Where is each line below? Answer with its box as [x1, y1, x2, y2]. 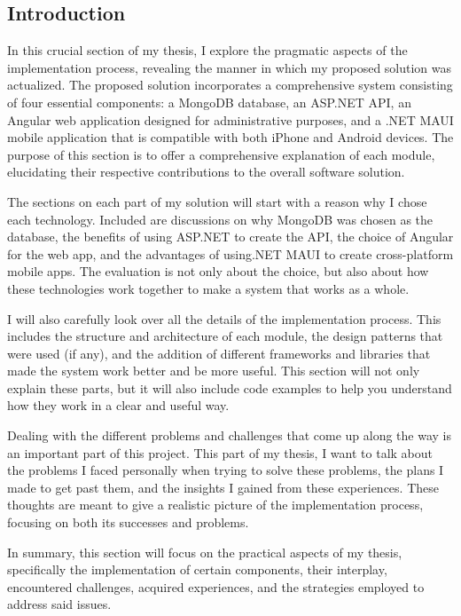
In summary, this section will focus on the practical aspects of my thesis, [7, 542, 402, 561]
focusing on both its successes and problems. [7, 513, 249, 532]
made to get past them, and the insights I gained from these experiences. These [7, 478, 439, 496]
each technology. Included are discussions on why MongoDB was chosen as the [7, 209, 434, 228]
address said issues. [7, 595, 112, 613]
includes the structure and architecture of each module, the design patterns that [7, 327, 443, 345]
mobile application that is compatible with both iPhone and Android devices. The [7, 128, 454, 146]
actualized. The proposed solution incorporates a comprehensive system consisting [7, 75, 453, 94]
